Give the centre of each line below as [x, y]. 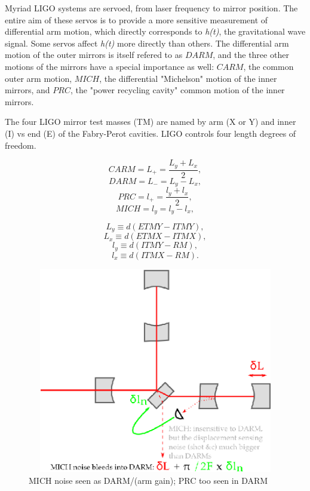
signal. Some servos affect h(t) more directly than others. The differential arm [147, 43]
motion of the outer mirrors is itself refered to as [94, 55]
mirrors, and [27, 90]
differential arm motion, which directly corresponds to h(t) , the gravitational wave [155, 31]
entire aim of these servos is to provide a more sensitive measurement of [136, 19]
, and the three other [251, 55]
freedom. [21, 145]
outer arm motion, [39, 78]
